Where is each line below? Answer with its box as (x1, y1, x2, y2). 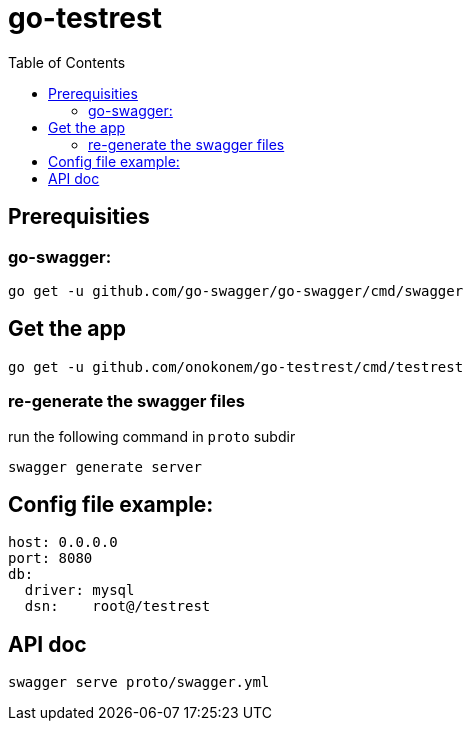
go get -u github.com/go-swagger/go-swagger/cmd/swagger (8, 282, 464, 299)
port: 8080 (8, 550, 93, 567)
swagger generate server (8, 458, 202, 475)
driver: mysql (24, 582, 135, 599)
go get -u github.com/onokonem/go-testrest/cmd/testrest (8, 358, 464, 375)
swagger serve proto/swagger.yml (8, 674, 270, 691)
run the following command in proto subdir (8, 427, 296, 445)
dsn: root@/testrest (24, 598, 211, 615)
